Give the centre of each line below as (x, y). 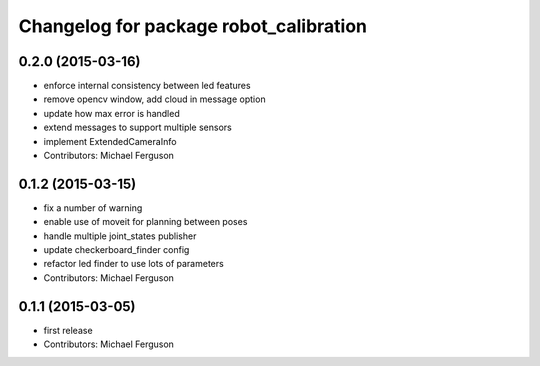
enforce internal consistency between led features (147, 86)
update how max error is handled (111, 113)
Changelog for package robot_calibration (193, 26)
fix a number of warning (93, 207)
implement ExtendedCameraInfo (110, 141)
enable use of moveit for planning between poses (145, 222)
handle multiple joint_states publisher (120, 236)
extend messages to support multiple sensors (137, 127)
